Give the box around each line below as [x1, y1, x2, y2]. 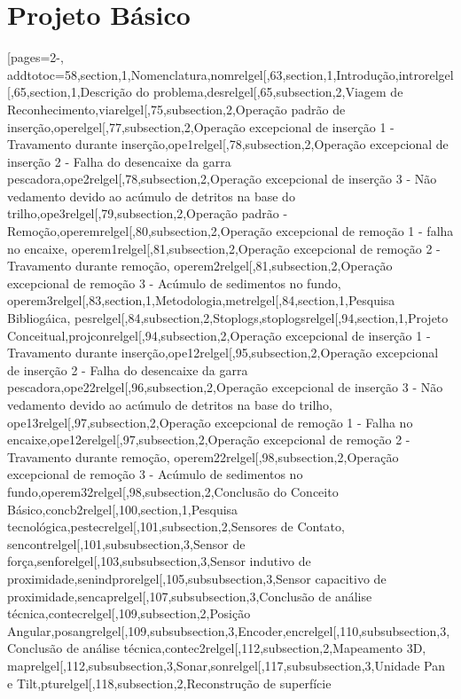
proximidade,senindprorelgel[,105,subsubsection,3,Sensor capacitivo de [7, 569, 387, 587]
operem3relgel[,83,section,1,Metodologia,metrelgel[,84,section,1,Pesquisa [7, 291, 395, 310]
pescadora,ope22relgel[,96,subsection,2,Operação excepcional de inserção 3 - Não [7, 378, 443, 397]
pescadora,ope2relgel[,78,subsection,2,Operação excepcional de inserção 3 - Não [7, 169, 437, 188]
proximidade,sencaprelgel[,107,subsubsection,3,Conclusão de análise [7, 586, 372, 605]
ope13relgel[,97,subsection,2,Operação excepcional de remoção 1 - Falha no [7, 412, 413, 431]
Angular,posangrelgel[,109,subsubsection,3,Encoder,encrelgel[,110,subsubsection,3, [7, 621, 450, 640]
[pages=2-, [7, 48, 64, 67]
